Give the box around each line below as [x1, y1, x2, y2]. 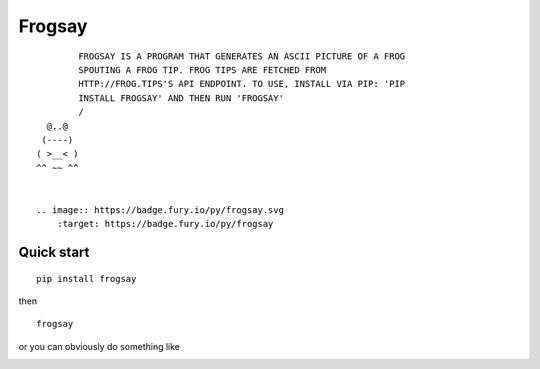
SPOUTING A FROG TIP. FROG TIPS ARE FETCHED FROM [78, 64, 327, 75]
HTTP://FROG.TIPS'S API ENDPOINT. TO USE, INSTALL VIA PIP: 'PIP [78, 78, 406, 90]
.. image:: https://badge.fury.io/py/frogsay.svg [36, 204, 285, 215]
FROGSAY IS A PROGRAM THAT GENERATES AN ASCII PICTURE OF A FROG [78, 50, 406, 62]
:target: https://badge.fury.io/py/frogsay [56, 218, 274, 230]
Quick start [18, 244, 90, 261]
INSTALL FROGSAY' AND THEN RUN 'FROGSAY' [78, 92, 285, 104]
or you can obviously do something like [18, 340, 180, 352]
